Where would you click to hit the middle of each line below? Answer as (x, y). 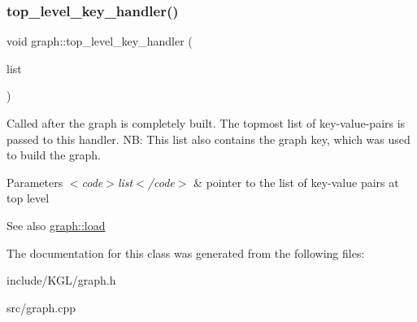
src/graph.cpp (41, 307)
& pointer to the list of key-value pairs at (296, 182)
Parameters (35, 182)
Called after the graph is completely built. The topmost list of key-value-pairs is (206, 123)
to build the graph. (54, 155)
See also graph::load (56, 225)
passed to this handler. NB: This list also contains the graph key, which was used (208, 139)
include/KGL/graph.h (61, 280)
